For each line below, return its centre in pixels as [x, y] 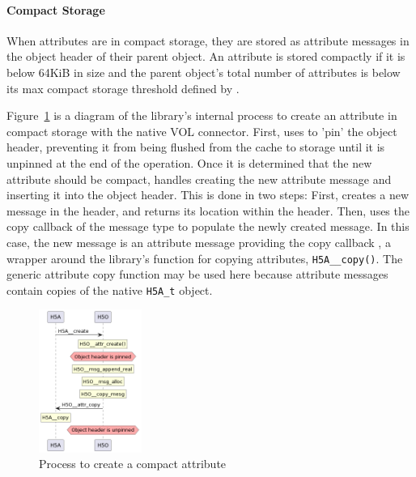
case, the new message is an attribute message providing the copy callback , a [199, 242]
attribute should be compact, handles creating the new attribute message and [199, 179]
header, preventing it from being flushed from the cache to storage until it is [196, 147]
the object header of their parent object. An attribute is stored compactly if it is [206, 56]
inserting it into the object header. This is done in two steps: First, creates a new [208, 195]
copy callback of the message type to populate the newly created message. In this [208, 226]
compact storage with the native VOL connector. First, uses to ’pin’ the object [202, 131]
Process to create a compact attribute [133, 464]
